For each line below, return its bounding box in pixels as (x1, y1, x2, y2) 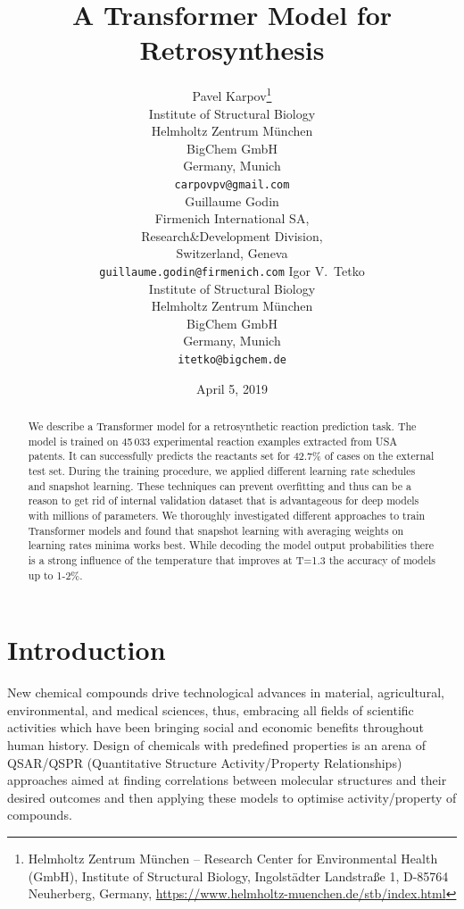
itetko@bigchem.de (178, 354, 286, 366)
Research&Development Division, (141, 226, 323, 245)
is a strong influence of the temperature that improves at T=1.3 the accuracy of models (28, 552, 436, 567)
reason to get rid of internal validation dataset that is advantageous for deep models (28, 493, 419, 508)
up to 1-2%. (28, 567, 83, 582)
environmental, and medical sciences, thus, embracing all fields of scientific (7, 700, 414, 719)
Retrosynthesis (139, 31, 325, 68)
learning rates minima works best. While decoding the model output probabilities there (28, 538, 435, 553)
